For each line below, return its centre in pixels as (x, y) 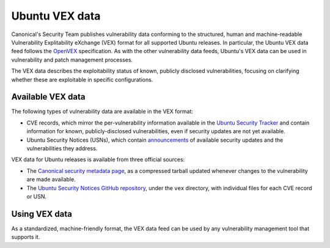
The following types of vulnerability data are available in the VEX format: (102, 111)
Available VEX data (48, 97)
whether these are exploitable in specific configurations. (82, 79)
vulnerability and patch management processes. (72, 60)
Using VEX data (42, 214)
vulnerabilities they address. (62, 148)
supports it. (26, 237)
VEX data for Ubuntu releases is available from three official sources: (98, 159)
